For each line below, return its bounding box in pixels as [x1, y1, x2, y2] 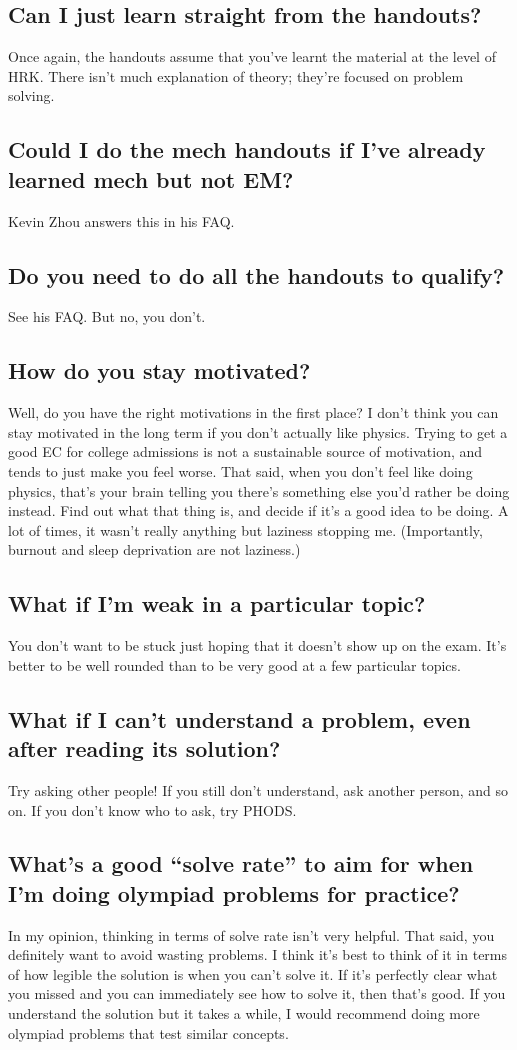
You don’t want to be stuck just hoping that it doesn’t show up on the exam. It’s [8, 635, 507, 656]
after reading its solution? [8, 733, 281, 764]
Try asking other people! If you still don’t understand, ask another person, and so [8, 779, 509, 800]
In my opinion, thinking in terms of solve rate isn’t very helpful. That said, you [8, 924, 495, 945]
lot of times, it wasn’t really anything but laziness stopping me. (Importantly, [8, 519, 483, 540]
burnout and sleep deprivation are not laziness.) [8, 539, 301, 560]
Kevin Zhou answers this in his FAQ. [8, 210, 235, 231]
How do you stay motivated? [8, 355, 311, 386]
